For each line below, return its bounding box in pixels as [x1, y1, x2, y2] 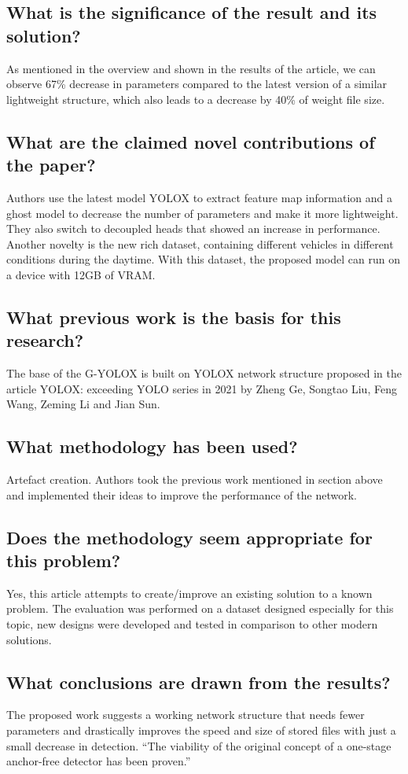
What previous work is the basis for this [6, 304, 341, 329]
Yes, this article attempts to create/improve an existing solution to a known [6, 584, 373, 601]
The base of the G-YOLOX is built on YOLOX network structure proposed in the [6, 365, 402, 381]
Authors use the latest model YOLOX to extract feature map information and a [6, 189, 392, 205]
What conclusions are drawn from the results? [6, 669, 391, 694]
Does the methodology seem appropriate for [6, 525, 373, 549]
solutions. [6, 631, 52, 647]
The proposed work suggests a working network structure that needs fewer [6, 706, 365, 723]
